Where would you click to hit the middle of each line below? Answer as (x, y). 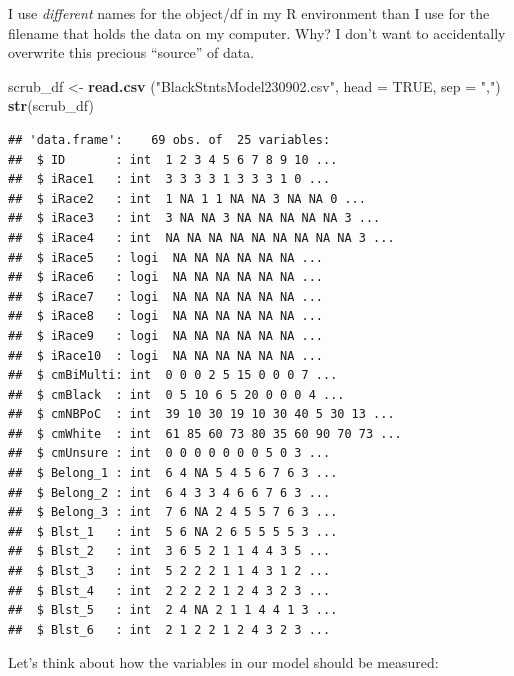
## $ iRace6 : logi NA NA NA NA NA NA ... (165, 277)
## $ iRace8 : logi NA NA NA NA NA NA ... (165, 316)
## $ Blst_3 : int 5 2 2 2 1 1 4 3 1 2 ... (169, 571)
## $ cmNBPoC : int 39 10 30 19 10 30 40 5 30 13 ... (201, 414)
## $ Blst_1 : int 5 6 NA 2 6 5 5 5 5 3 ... (173, 531)
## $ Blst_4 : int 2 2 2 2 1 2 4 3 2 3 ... (169, 590)
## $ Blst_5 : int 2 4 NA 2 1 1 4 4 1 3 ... (173, 610)
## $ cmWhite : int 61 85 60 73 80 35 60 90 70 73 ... (205, 433)
